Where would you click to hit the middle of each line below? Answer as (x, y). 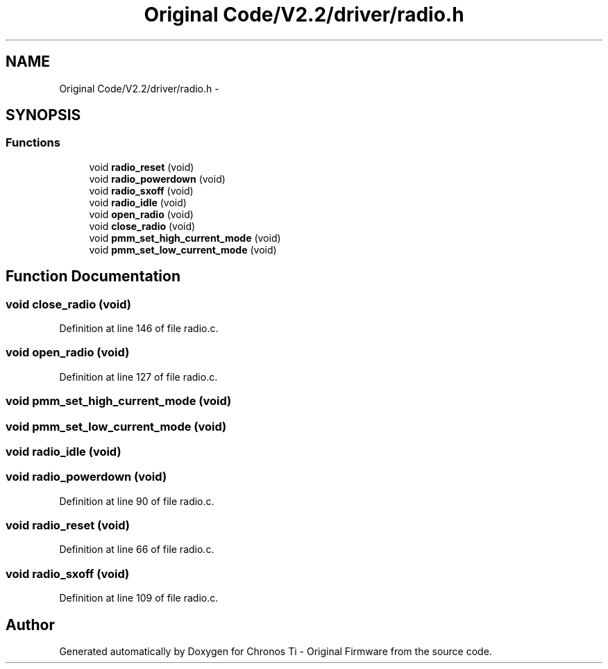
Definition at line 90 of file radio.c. (137, 501)
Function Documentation (93, 276)
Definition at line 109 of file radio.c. (139, 598)
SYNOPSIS (43, 115)
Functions (33, 143)
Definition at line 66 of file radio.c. (137, 550)
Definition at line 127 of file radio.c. (138, 377)
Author (30, 625)
